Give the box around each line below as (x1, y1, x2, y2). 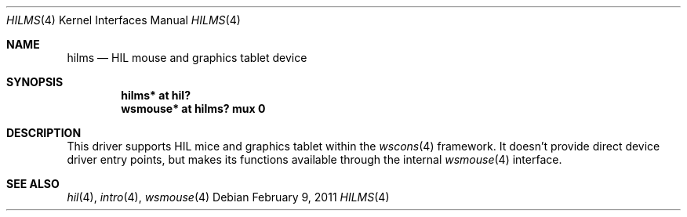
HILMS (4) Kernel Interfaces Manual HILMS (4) (6, 13, 241, 27)
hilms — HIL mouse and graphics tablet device (67, 51, 307, 64)
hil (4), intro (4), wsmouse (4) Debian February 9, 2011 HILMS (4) (67, 190, 390, 204)
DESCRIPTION (6, 126, 82, 139)
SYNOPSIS (6, 75, 64, 89)
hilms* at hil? (121, 89, 191, 102)
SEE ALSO (6, 177, 60, 190)
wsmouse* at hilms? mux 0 (121, 102, 266, 115)
